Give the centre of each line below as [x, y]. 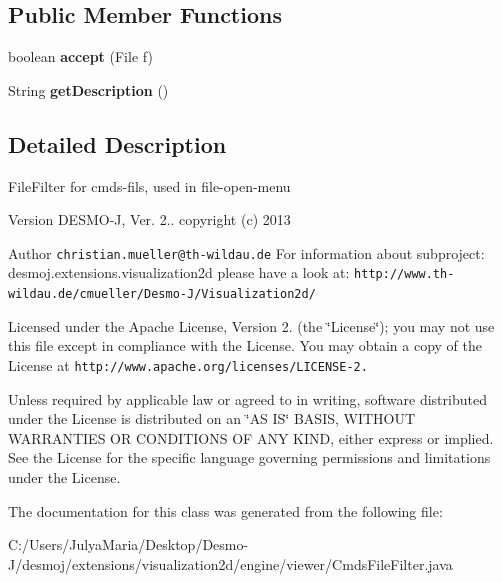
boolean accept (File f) [80, 56]
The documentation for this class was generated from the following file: [225, 510]
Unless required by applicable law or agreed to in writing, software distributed [247, 398]
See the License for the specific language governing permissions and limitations [249, 457]
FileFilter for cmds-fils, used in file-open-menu [149, 185]
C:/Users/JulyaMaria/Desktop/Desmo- [128, 544]
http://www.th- [404, 274]
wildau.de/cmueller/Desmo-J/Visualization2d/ [162, 294]
